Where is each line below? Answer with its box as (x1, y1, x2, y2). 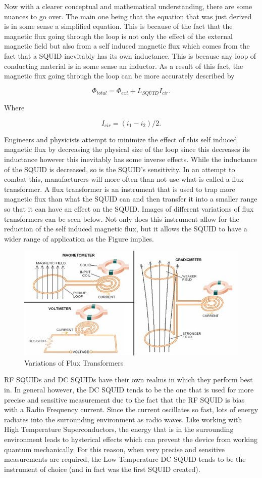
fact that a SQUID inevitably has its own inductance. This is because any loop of (4, 50, 256, 61)
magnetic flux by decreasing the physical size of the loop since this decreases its (4, 144, 250, 154)
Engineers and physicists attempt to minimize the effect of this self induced (4, 134, 237, 144)
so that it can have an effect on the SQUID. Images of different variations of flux (4, 203, 254, 214)
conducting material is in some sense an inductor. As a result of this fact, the (4, 60, 243, 71)
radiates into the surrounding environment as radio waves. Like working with (4, 414, 242, 424)
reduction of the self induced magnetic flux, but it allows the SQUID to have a (4, 223, 247, 234)
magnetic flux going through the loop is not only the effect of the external (4, 30, 233, 41)
